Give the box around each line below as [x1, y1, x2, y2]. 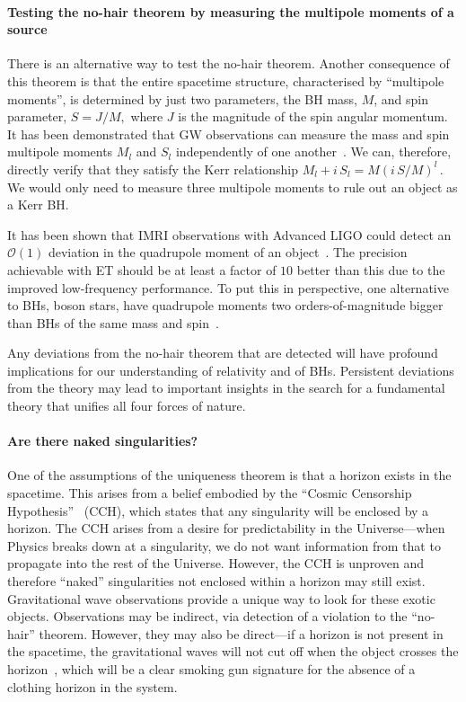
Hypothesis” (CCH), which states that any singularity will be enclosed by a [7, 501, 429, 520]
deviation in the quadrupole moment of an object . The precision [48, 243, 408, 262]
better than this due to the [296, 260, 445, 279]
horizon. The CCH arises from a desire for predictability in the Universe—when [7, 519, 445, 538]
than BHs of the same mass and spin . [7, 313, 219, 332]
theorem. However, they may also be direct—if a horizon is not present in [39, 624, 444, 643]
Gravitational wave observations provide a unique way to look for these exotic [7, 589, 435, 608]
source [7, 20, 48, 39]
